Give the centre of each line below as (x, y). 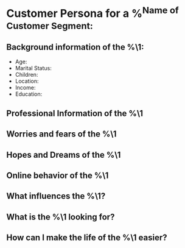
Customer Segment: (50, 26)
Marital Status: (33, 68)
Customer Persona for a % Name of (93, 12)
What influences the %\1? (56, 196)
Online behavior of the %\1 (58, 175)
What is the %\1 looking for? (61, 217)
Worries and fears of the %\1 (61, 134)
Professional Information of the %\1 (75, 113)
